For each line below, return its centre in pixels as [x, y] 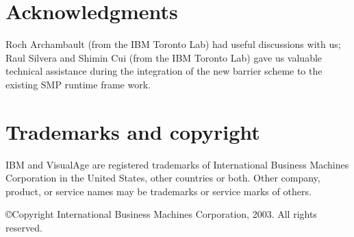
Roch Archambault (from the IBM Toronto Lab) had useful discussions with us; [173, 44]
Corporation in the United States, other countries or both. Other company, [163, 178]
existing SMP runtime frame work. [78, 84]
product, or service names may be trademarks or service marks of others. [159, 191]
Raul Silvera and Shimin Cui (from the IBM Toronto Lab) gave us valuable [164, 57]
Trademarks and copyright [133, 131]
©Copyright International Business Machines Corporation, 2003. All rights [161, 214]
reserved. [24, 227]
